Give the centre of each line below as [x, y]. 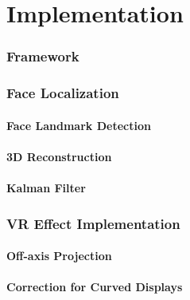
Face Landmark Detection [79, 125]
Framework [43, 56]
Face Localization [63, 93]
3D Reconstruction [59, 156]
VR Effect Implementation [93, 223]
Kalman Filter [46, 188]
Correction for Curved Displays [95, 287]
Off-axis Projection [59, 256]
